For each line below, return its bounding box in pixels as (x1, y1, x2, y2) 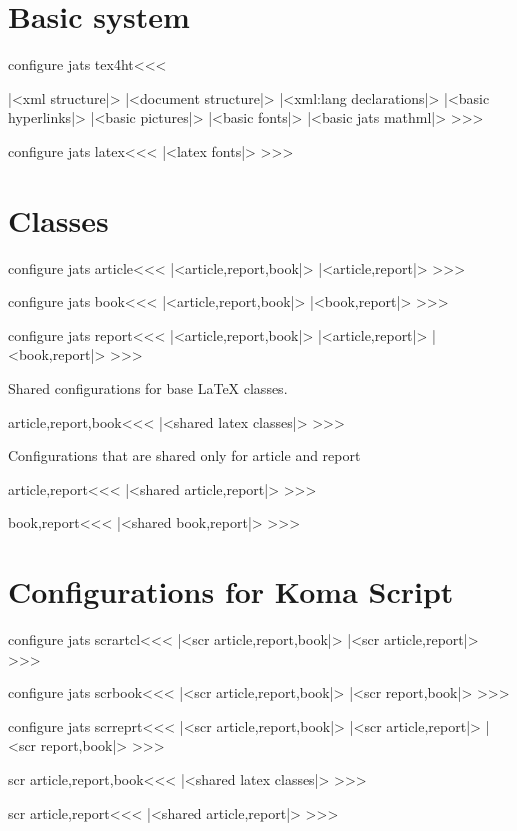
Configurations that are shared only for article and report (8, 445, 361, 466)
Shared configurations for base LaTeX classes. (8, 378, 288, 398)
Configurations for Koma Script (8, 571, 454, 612)
